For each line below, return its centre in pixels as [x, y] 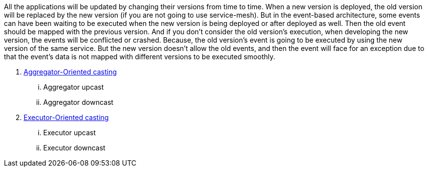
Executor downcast [74, 148]
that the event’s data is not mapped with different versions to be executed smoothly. [140, 57]
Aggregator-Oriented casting [70, 72]
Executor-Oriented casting [66, 117]
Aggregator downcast [78, 102]
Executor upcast [70, 133]
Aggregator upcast [74, 87]
